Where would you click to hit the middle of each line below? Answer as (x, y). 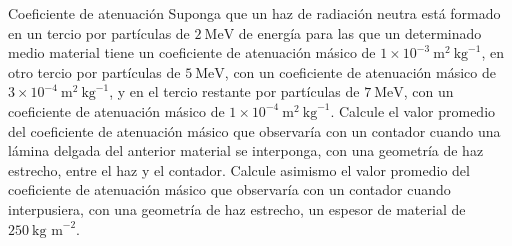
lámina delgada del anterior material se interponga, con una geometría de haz (246, 150)
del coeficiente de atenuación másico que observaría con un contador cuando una (254, 130)
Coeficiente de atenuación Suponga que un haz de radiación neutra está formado (254, 13)
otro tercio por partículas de (94, 71)
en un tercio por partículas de (99, 32)
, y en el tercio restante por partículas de (234, 91)
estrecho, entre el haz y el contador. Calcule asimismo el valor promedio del (239, 169)
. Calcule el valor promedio (413, 110)
